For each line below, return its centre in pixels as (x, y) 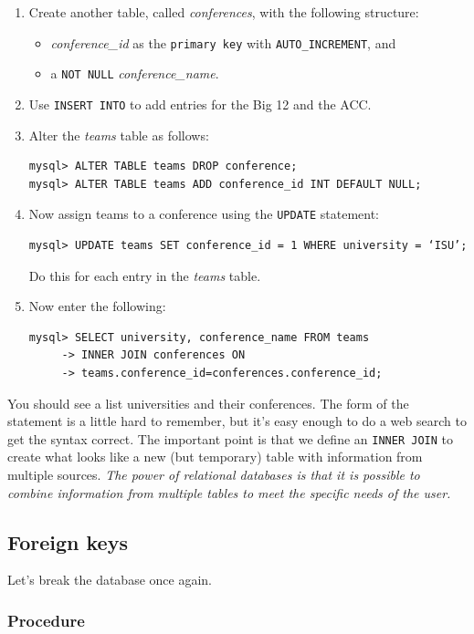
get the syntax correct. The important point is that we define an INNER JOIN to (230, 438)
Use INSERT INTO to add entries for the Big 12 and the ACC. (200, 104)
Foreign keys (68, 541)
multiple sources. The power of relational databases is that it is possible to (214, 474)
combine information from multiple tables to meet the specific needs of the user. (229, 492)
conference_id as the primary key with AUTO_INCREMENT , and (223, 42)
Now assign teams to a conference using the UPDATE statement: (204, 214)
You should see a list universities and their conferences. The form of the (208, 403)
